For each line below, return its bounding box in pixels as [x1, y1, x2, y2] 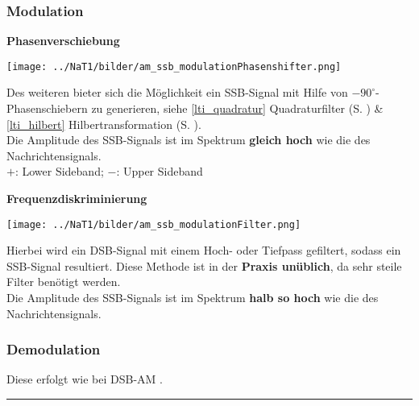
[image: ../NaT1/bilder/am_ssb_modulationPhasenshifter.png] [6, 60, 342, 72]
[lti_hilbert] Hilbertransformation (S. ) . [6, 115, 201, 132]
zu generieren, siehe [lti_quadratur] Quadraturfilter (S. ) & [91, 100, 384, 117]
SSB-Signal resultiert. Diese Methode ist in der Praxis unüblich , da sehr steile [6, 257, 402, 274]
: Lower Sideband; [15, 163, 104, 180]
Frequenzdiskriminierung [6, 190, 147, 207]
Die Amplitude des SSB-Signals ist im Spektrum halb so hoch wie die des [6, 289, 379, 306]
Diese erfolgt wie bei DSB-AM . [6, 371, 163, 387]
